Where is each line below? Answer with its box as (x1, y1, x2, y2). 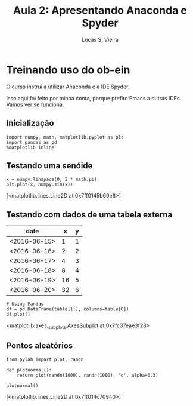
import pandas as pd (6, 139, 58, 145)
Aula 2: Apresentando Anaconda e (13, 4, 188, 17)
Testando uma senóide (6, 161, 93, 171)
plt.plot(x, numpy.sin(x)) (6, 182, 73, 188)
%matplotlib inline (6, 144, 55, 150)
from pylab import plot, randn (6, 356, 84, 362)
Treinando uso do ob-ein (6, 63, 130, 76)
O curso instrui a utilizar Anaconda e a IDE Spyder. (6, 83, 130, 90)
